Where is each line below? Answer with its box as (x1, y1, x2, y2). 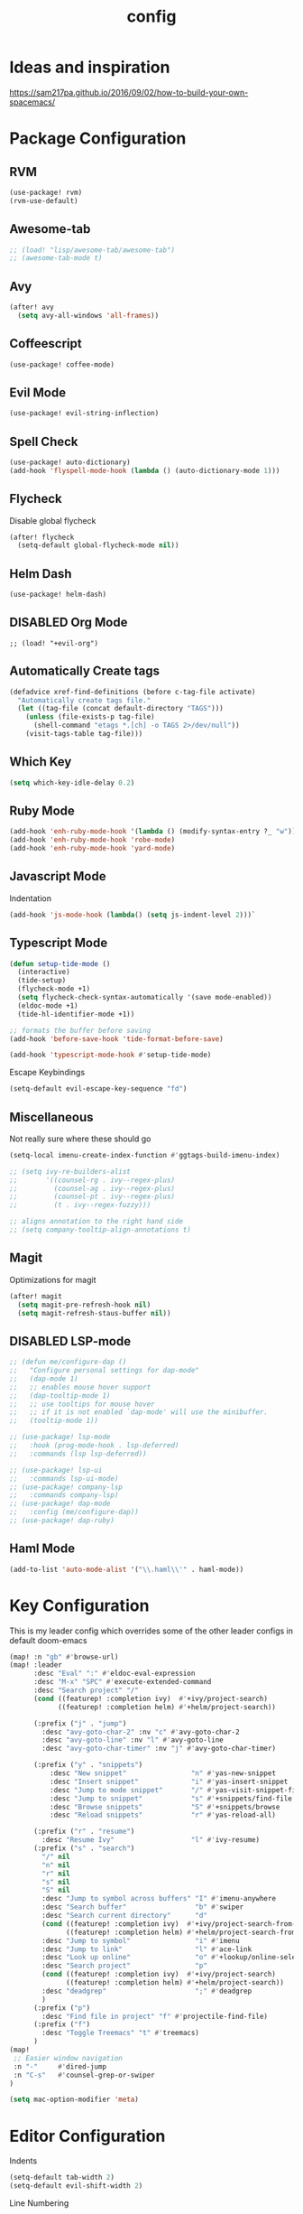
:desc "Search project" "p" (41, 1961, 207, 1970)
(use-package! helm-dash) (9, 590, 106, 600)
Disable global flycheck (9, 515, 96, 526)
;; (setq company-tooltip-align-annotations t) (9, 1225, 192, 1234)
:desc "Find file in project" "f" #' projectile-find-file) (41, 2012, 269, 2021)
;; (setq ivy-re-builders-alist (9, 1167, 131, 1176)
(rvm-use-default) (9, 196, 78, 205)
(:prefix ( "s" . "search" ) (32, 1844, 135, 1853)
